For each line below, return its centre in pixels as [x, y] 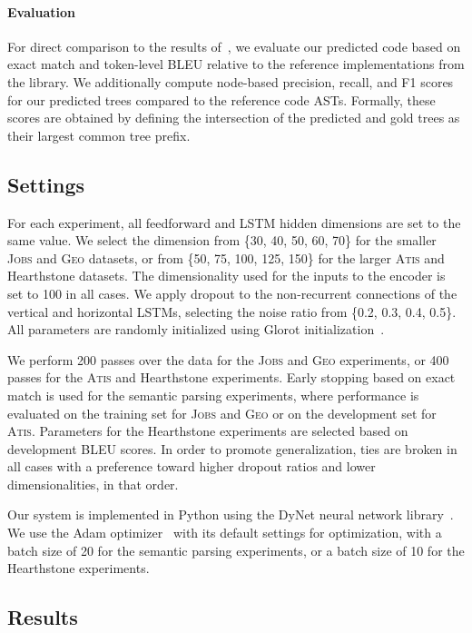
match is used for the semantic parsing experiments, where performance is [213, 395]
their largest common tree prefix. [99, 135]
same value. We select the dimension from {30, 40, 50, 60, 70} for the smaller [222, 240]
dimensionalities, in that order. [93, 484]
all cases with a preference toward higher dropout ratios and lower [192, 466]
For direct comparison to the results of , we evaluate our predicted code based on [234, 46]
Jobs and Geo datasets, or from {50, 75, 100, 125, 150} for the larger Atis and [226, 257]
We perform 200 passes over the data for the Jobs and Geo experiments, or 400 [228, 359]
